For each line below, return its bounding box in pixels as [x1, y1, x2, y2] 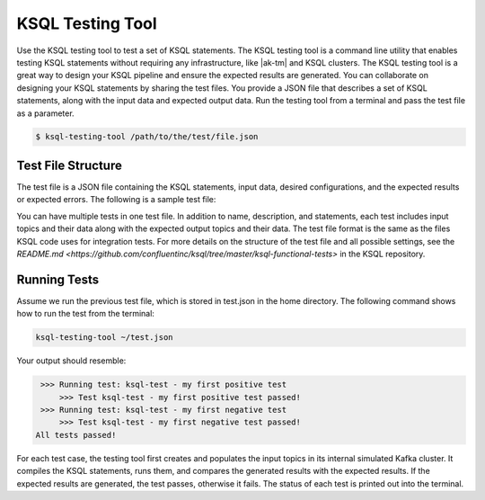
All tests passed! [35, 430, 117, 440]
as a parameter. [16, 108, 75, 119]
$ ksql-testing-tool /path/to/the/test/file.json [35, 131, 259, 142]
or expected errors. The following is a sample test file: [16, 194, 216, 205]
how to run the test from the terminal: [16, 308, 154, 319]
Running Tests [16, 272, 99, 287]
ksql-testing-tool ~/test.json [35, 333, 174, 343]
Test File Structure [16, 157, 123, 173]
